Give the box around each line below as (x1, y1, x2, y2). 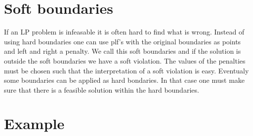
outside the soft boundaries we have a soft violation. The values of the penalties (4, 55, 246, 66)
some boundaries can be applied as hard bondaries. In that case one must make (4, 75, 245, 85)
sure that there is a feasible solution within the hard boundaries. (4, 84, 199, 95)
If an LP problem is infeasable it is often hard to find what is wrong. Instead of (4, 27, 245, 37)
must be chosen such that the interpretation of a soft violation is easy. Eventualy (4, 65, 249, 75)
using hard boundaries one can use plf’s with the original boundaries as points (4, 36, 241, 46)
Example (4, 113, 65, 134)
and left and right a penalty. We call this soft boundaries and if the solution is (4, 46, 241, 56)
